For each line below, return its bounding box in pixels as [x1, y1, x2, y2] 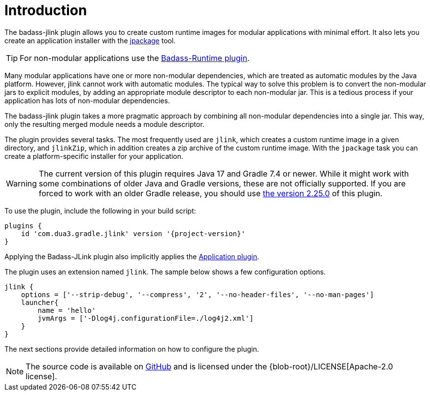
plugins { [4, 221, 42, 230]
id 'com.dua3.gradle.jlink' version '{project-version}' [21, 229, 245, 238]
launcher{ [21, 298, 59, 306]
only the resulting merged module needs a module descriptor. [4, 120, 204, 128]
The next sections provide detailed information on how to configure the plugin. [4, 344, 259, 353]
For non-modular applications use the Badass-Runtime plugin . [20, 53, 250, 63]
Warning [6, 178, 37, 188]
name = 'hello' [37, 306, 96, 314]
